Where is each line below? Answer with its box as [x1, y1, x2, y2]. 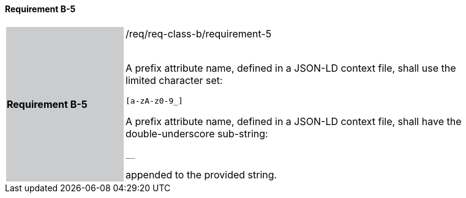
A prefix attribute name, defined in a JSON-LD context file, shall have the [126, 115, 462, 128]
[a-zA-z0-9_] [126, 96, 183, 105]
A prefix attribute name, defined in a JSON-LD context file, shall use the [126, 61, 456, 74]
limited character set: [126, 74, 223, 86]
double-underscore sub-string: [126, 127, 268, 140]
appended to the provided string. [126, 168, 277, 181]
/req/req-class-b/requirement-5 [126, 27, 272, 40]
